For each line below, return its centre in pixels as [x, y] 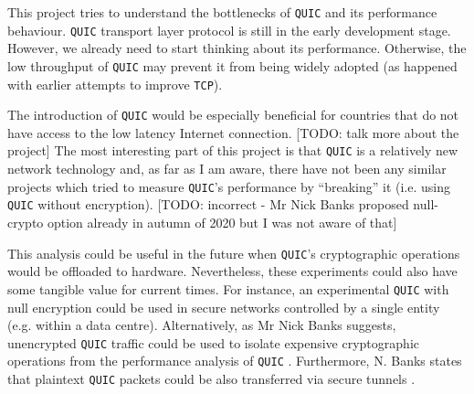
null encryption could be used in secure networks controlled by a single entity [224, 307]
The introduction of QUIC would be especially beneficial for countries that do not [233, 115]
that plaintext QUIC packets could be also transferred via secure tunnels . [211, 379]
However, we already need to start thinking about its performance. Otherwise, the [237, 48]
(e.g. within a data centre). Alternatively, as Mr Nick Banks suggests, [202, 325]
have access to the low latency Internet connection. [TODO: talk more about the [233, 132]
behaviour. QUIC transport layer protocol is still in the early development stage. [229, 30]
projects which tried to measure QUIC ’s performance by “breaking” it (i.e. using [229, 186]
